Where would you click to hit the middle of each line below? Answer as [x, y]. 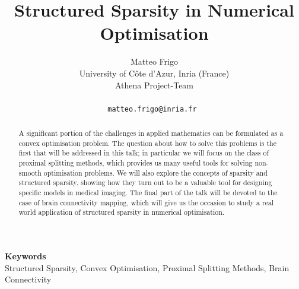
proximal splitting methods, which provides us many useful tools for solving [136, 163]
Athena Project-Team [154, 85]
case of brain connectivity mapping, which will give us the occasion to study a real [146, 202]
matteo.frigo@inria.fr [152, 109]
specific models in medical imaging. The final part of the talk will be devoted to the [148, 193]
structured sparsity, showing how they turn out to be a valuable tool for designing [145, 182]
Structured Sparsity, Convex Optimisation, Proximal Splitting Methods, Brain [147, 267]
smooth [30, 172]
